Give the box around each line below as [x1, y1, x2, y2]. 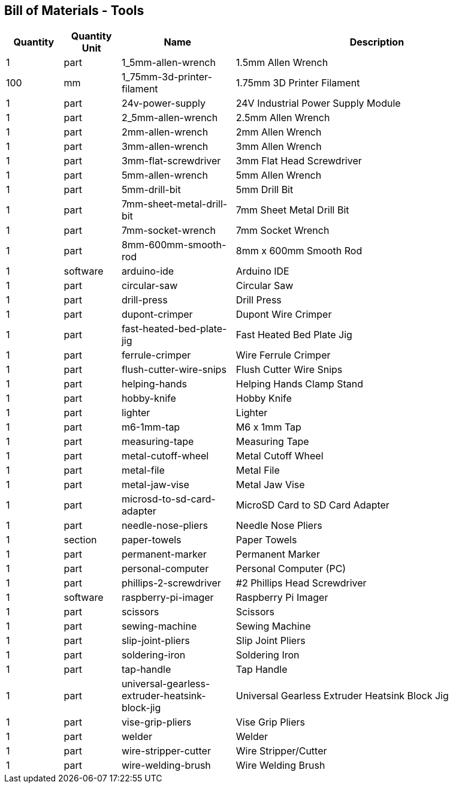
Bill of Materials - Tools [4, 3, 144, 18]
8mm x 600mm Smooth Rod [235, 245, 363, 257]
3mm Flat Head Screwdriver [235, 155, 362, 167]
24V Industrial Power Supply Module [235, 97, 401, 110]
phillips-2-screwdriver [121, 577, 221, 590]
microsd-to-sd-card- [121, 493, 216, 506]
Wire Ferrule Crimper [235, 349, 331, 362]
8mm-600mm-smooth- [121, 239, 226, 251]
